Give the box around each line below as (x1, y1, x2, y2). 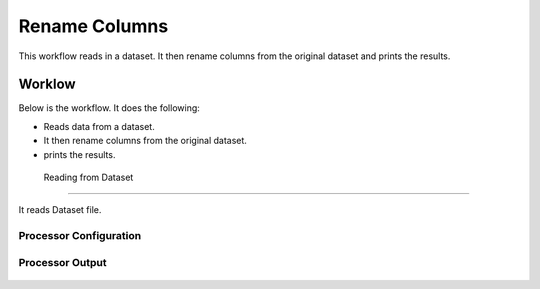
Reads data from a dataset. (43, 120, 155, 132)
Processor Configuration (18, 229, 142, 243)
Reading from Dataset (43, 171, 134, 184)
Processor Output (18, 255, 107, 269)
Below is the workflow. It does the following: (18, 102, 200, 114)
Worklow (18, 76, 76, 93)
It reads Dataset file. (18, 204, 102, 216)
